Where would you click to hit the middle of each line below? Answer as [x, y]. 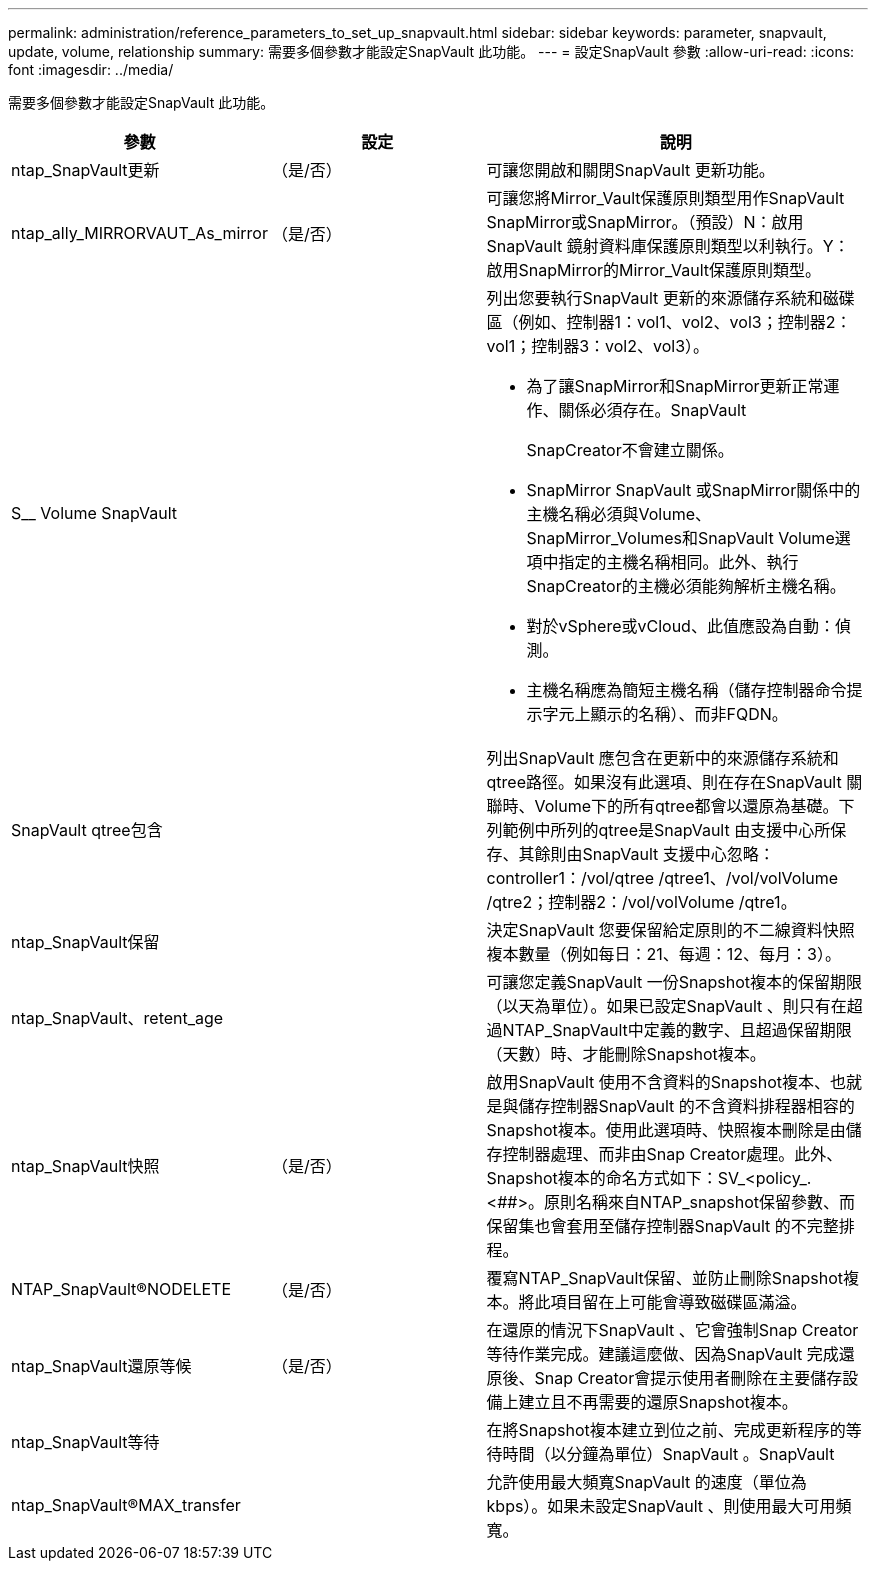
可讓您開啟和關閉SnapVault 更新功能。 [630, 170]
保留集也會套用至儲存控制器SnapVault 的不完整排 [670, 1226]
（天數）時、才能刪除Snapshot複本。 [626, 1054]
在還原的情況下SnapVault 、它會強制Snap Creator [672, 1330]
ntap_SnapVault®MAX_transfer [126, 1505]
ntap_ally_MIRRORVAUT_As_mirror [139, 233]
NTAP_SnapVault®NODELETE [121, 1289]
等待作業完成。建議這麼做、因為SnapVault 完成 [662, 1354]
